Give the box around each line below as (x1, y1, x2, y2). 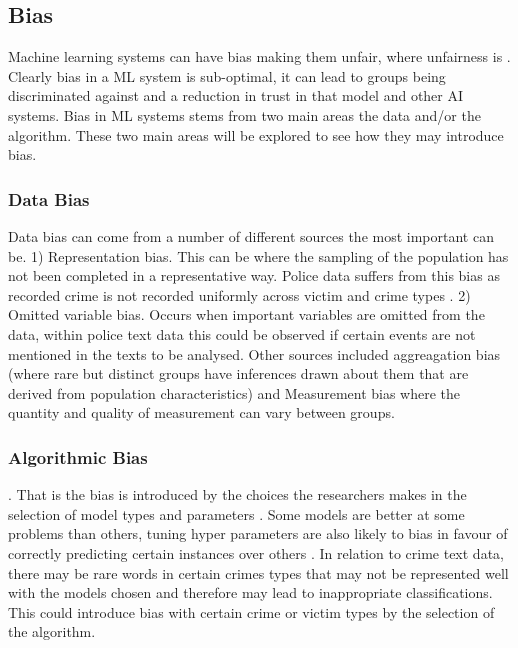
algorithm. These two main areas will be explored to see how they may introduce (8, 124, 504, 145)
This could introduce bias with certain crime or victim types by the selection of (8, 601, 495, 622)
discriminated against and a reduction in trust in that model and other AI (8, 85, 464, 106)
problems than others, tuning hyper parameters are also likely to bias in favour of (8, 523, 508, 544)
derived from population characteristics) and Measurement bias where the (8, 382, 461, 403)
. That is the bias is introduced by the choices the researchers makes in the (8, 484, 467, 505)
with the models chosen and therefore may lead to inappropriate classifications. (8, 582, 493, 603)
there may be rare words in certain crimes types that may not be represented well (8, 562, 509, 583)
